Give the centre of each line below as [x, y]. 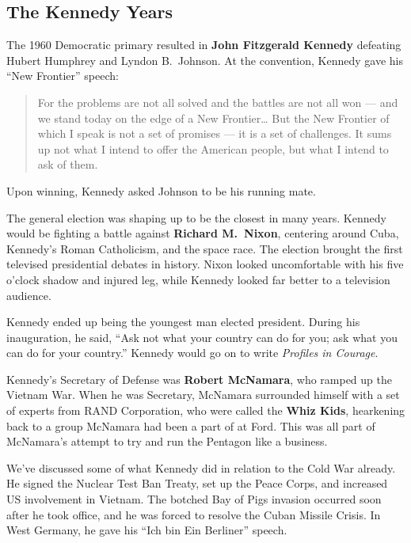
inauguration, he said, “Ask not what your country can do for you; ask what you [202, 337]
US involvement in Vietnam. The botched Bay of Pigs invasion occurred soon [194, 499]
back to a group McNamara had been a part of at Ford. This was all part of [191, 425]
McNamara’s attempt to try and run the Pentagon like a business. [167, 441]
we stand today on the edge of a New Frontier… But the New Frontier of [213, 118]
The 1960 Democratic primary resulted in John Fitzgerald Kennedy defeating [204, 45]
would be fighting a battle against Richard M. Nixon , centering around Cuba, [203, 233]
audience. [29, 295]
